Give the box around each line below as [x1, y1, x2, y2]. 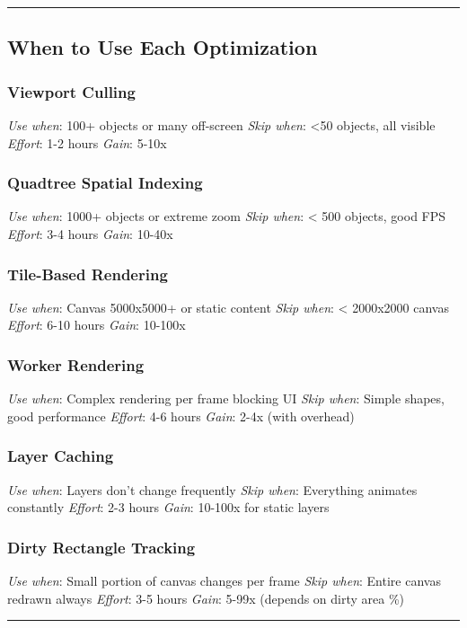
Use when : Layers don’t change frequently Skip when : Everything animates [7, 480, 418, 499]
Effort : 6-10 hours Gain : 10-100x [7, 315, 186, 334]
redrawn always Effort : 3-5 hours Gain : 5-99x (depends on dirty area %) [7, 588, 405, 607]
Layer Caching [7, 445, 114, 467]
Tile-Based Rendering [7, 262, 168, 285]
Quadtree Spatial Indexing [7, 172, 203, 194]
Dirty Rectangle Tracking [7, 535, 196, 558]
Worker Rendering [7, 353, 145, 376]
